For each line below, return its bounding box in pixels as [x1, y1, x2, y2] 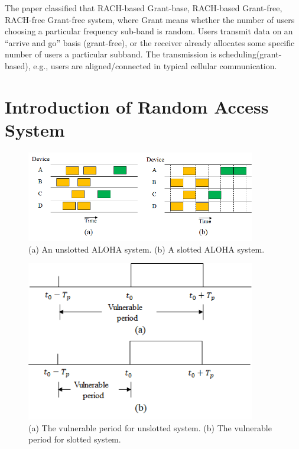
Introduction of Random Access [5, 94, 269, 118]
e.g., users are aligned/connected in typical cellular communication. [33, 59, 277, 72]
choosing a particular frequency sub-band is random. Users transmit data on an [5, 25, 293, 37]
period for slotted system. [28, 433, 121, 445]
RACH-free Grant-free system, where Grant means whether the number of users [5, 13, 295, 25]
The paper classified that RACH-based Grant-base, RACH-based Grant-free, [5, 2, 282, 14]
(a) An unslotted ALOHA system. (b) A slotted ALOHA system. [28, 243, 265, 255]
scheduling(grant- [219, 48, 282, 60]
